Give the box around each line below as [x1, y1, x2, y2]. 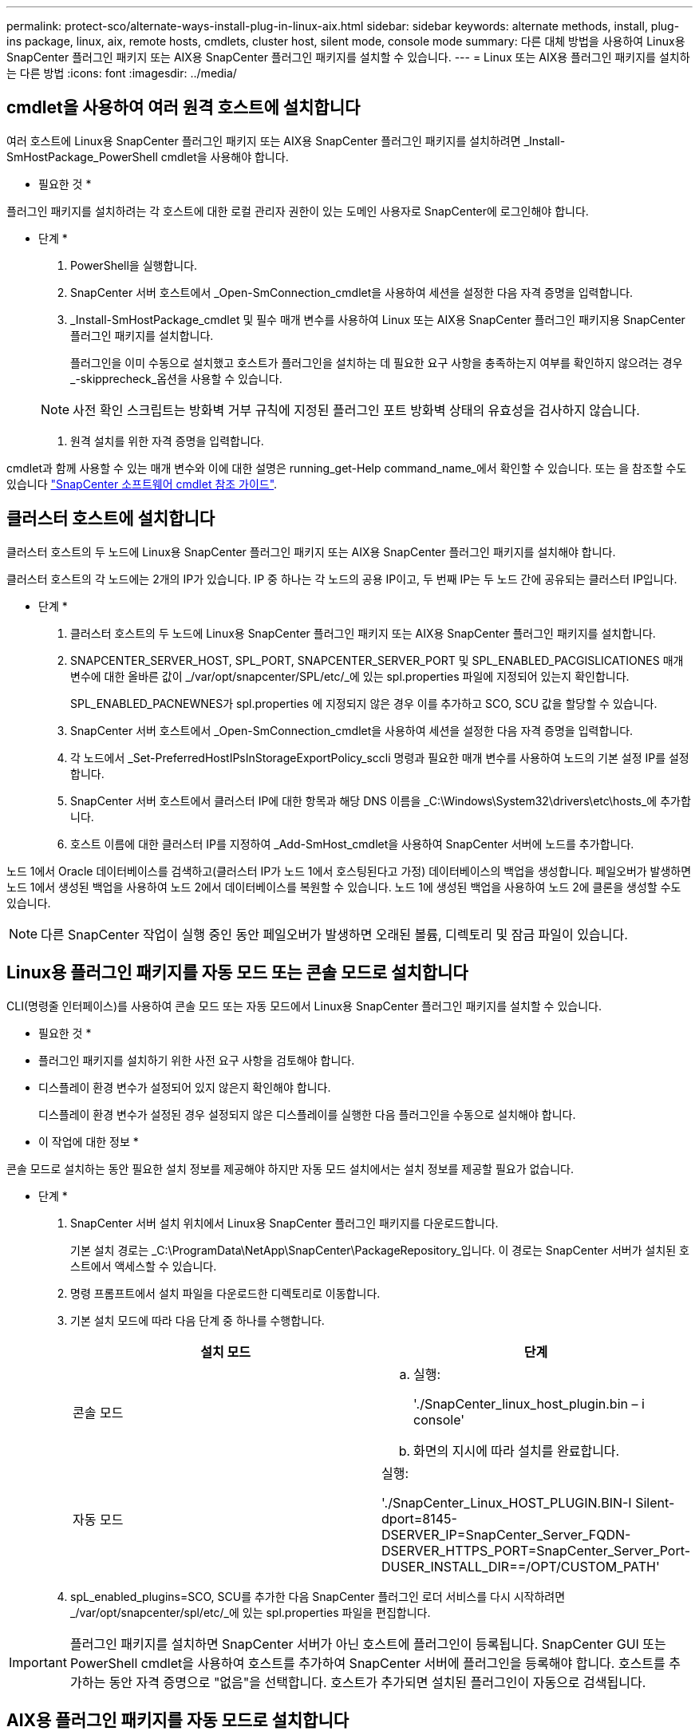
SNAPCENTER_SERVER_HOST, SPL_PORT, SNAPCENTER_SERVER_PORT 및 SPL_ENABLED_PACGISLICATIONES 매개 [70, 653, 684, 667]
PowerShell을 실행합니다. [70, 258, 198, 272]
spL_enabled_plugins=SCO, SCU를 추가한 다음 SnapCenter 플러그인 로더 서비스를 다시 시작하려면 [70, 1589, 566, 1603]
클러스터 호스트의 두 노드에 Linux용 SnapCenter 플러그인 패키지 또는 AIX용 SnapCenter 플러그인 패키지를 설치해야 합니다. [6, 544, 616, 559]
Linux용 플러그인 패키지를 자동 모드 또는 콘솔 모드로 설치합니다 [6, 962, 468, 983]
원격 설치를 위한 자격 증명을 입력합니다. [70, 433, 264, 448]
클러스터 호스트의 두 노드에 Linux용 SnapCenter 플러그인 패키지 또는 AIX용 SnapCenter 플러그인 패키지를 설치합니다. [70, 626, 656, 640]
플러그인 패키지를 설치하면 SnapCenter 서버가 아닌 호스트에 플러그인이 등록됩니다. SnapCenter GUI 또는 [69, 1635, 666, 1652]
